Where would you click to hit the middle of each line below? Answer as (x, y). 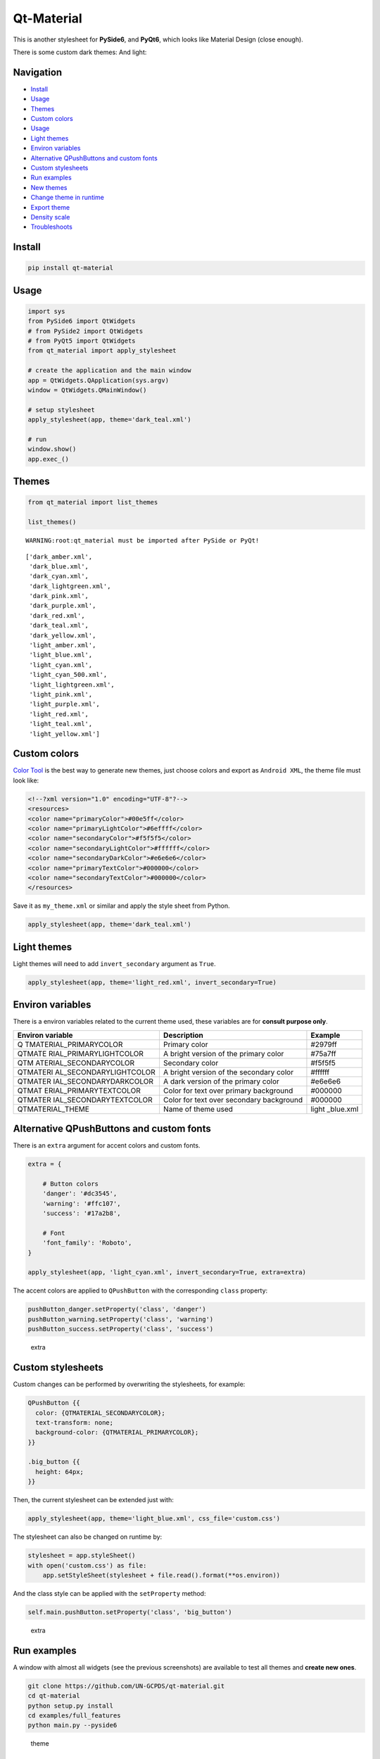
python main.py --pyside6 (72, 1725)
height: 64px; (60, 1472)
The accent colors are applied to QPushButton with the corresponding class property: (140, 1290)
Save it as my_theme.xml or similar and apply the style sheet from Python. (121, 906)
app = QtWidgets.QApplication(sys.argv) (98, 380)
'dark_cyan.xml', (59, 576)
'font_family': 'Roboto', (87, 1243)
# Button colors (70, 1183)
